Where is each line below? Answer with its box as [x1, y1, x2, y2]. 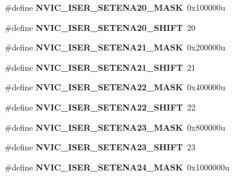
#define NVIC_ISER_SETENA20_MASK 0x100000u [5, 1, 226, 13]
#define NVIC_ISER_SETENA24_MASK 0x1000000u [5, 160, 230, 173]
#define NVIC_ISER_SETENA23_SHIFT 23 [5, 141, 195, 153]
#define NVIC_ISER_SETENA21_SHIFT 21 [5, 61, 195, 73]
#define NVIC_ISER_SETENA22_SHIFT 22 [5, 100, 195, 113]
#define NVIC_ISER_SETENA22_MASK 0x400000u [5, 81, 226, 93]
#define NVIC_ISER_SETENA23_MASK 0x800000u [5, 121, 226, 133]
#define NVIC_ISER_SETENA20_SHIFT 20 [5, 21, 195, 33]
